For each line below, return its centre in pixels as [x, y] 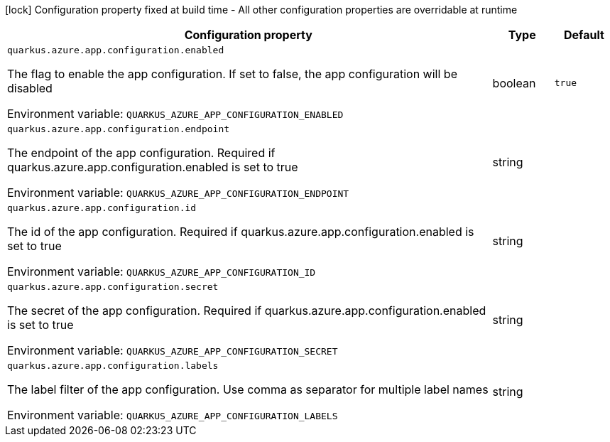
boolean [514, 83]
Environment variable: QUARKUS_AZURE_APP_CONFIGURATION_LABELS [173, 415]
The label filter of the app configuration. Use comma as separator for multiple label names [248, 389]
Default [584, 35]
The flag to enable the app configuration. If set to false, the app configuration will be [232, 74]
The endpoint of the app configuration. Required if [141, 153]
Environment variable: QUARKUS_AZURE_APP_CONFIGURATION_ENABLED [175, 114]
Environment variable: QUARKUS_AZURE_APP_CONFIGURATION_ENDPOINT [178, 193]
